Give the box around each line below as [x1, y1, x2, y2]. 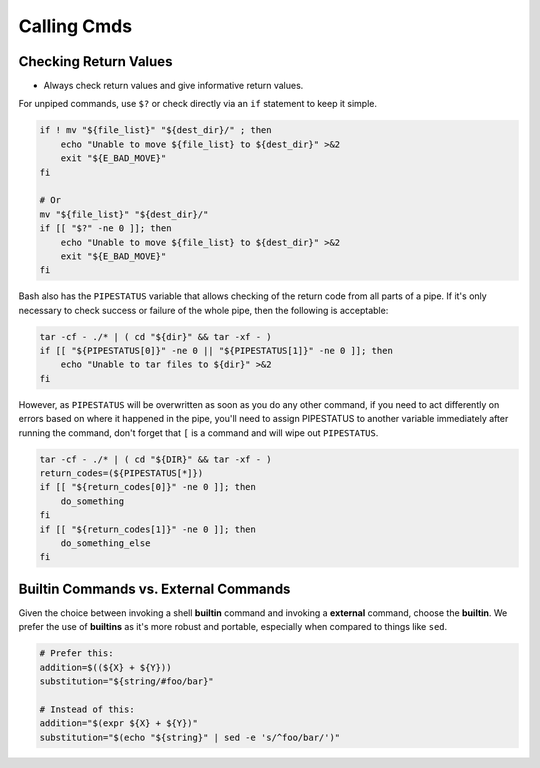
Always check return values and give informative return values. [43, 80, 304, 92]
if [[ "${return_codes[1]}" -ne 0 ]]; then [39, 523, 257, 535]
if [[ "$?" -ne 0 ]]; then [39, 223, 172, 234]
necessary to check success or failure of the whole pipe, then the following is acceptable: [18, 304, 389, 316]
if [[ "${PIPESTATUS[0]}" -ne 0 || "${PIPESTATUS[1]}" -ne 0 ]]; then [39, 345, 394, 357]
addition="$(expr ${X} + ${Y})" [39, 718, 199, 729]
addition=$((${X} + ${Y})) [39, 661, 172, 673]
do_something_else [60, 537, 151, 549]
